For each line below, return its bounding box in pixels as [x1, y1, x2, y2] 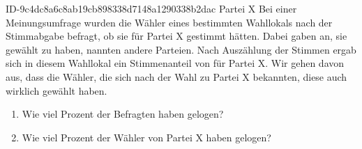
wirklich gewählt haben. [6, 83, 107, 97]
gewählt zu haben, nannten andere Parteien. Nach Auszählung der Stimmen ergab [6, 42, 356, 56]
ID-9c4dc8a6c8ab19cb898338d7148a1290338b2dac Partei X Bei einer [6, 1, 297, 15]
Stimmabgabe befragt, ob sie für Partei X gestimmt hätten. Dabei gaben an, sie [6, 29, 347, 43]
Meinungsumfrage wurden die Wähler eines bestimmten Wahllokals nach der [6, 15, 333, 29]
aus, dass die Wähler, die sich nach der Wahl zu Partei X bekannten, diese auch [6, 69, 347, 84]
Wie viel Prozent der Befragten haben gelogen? [22, 107, 224, 121]
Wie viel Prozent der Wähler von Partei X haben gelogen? [22, 130, 271, 144]
